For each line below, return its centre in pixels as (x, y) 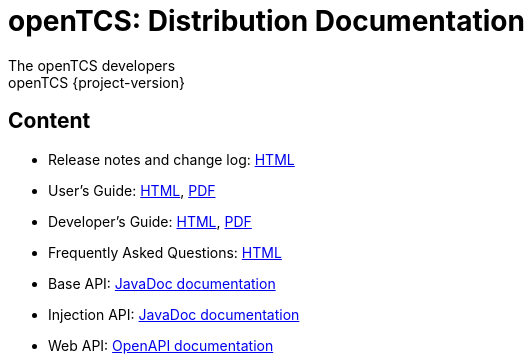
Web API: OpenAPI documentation (161, 345)
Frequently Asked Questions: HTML (165, 252)
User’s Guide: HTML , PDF (132, 190)
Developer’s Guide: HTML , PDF (150, 221)
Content (49, 121)
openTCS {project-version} (96, 82)
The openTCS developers (92, 65)
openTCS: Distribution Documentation (266, 21)
